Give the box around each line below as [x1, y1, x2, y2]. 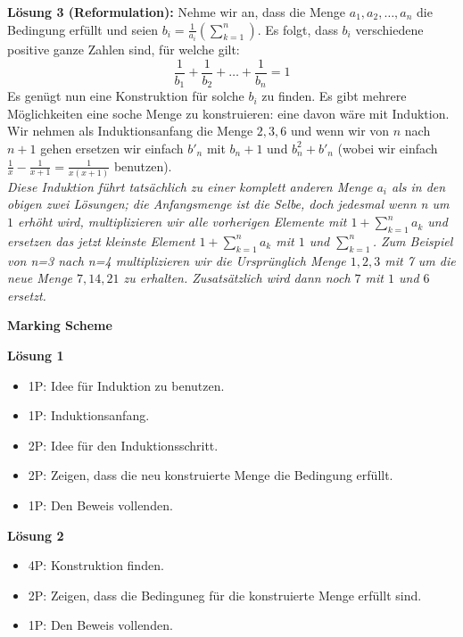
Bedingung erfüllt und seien [7, 20, 159, 38]
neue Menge [7, 269, 73, 287]
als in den [392, 177, 446, 195]
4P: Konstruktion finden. [28, 556, 164, 575]
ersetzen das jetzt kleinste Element [7, 231, 195, 250]
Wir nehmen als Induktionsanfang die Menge [7, 121, 253, 140]
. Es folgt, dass [257, 20, 338, 38]
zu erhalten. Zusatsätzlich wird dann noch [123, 269, 351, 287]
